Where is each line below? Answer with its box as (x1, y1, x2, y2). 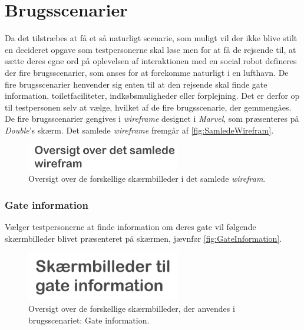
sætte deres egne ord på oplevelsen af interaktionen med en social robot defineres (5, 55, 297, 67)
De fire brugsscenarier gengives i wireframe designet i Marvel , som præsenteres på (5, 112, 299, 125)
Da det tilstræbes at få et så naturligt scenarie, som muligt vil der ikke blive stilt (5, 32, 298, 44)
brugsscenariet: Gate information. (28, 314, 150, 326)
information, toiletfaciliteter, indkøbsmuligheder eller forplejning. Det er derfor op (5, 89, 300, 102)
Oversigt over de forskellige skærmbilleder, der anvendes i (28, 302, 235, 315)
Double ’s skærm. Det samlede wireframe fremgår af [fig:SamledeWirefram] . (5, 124, 274, 136)
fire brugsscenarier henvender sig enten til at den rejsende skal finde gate (5, 78, 267, 90)
